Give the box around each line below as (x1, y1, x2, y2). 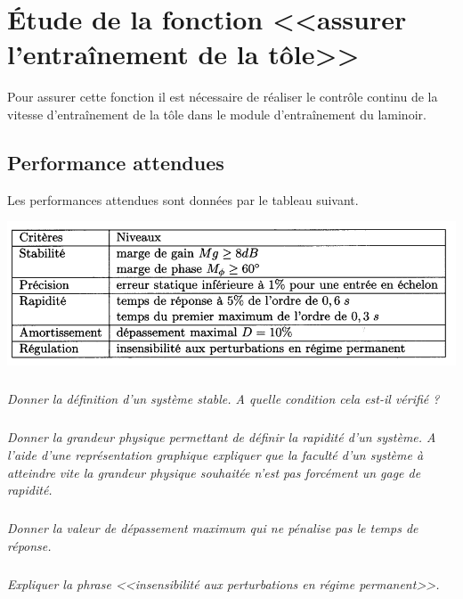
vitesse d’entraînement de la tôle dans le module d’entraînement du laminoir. (7, 104, 426, 123)
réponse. (7, 536, 52, 554)
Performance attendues (7, 148, 224, 176)
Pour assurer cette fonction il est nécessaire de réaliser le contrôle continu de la (7, 87, 438, 106)
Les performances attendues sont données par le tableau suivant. (7, 190, 359, 209)
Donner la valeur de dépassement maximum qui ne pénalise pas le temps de (7, 519, 418, 537)
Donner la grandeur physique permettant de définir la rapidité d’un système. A (7, 428, 436, 447)
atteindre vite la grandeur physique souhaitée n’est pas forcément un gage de (7, 463, 421, 481)
